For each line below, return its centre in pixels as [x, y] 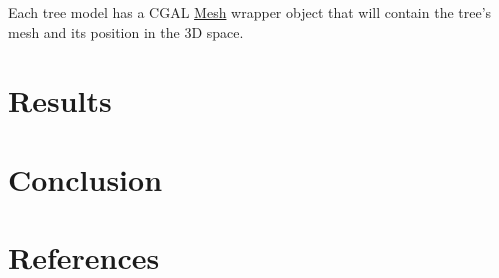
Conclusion [85, 178]
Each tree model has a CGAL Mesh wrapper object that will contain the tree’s [250, 12]
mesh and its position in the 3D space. [126, 31]
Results [60, 100]
